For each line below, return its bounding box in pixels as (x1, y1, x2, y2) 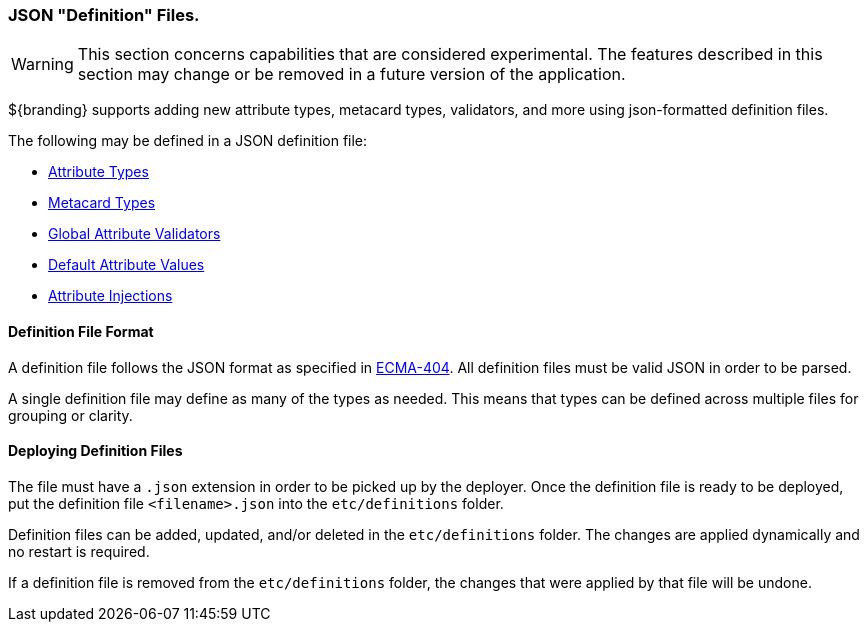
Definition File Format (8, 322, 154, 340)
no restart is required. (8, 542, 150, 560)
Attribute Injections (48, 287, 173, 305)
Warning (11, 54, 74, 75)
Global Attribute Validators (48, 225, 221, 243)
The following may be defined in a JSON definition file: (8, 132, 368, 150)
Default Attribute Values (48, 256, 205, 274)
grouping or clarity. (8, 406, 133, 424)
